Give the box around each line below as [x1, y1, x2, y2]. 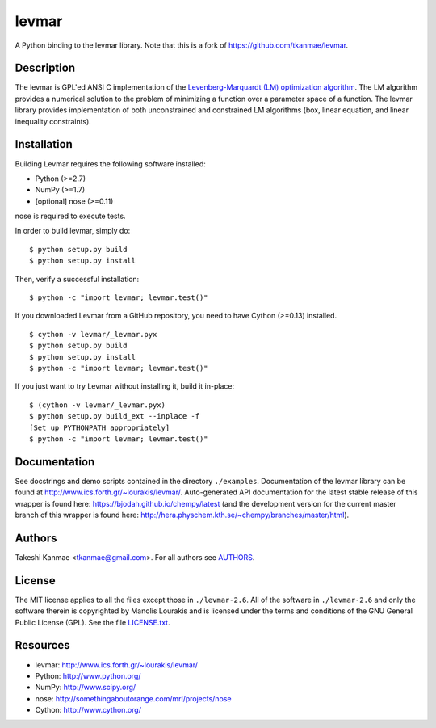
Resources [15, 638, 70, 652]
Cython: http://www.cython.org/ [35, 705, 141, 715]
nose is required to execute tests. [15, 211, 126, 221]
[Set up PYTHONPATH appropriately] [29, 423, 170, 432]
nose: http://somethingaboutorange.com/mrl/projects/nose [35, 693, 232, 703]
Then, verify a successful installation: [15, 274, 140, 284]
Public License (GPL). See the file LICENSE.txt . [15, 617, 170, 627]
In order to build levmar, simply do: [15, 226, 131, 236]
